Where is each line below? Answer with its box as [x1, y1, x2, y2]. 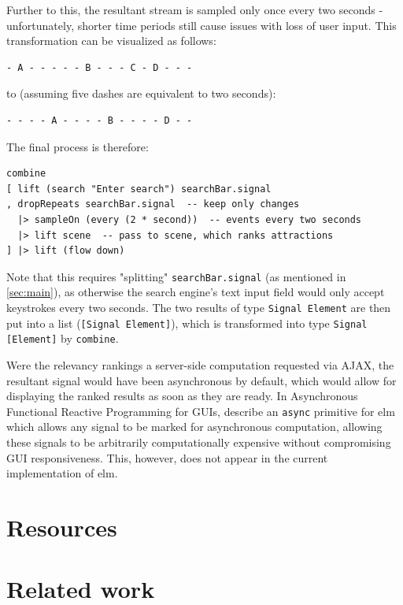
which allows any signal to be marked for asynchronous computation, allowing [6, 418, 383, 435]
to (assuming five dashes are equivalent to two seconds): [6, 85, 276, 102]
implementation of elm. [6, 465, 118, 481]
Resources [6, 510, 117, 543]
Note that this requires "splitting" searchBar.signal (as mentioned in [6, 268, 346, 284]
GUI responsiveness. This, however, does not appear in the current [6, 449, 328, 466]
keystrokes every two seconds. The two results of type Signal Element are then [6, 299, 391, 315]
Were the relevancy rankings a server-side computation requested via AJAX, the [6, 356, 394, 373]
